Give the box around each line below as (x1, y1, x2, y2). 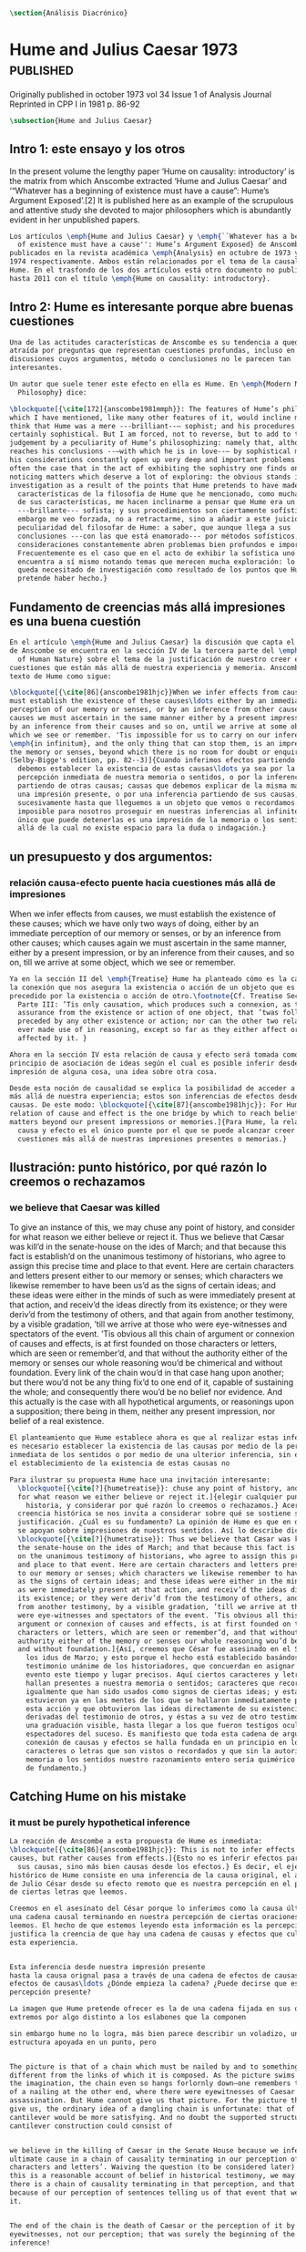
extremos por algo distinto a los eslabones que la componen (9, 2013, 247, 2022)
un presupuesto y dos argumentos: (9, 849, 213, 864)
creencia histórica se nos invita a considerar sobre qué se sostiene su (17, 1509, 303, 1518)
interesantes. (9, 363, 64, 373)
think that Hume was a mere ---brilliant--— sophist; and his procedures (9, 421, 296, 430)
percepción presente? (9, 1988, 92, 1997)
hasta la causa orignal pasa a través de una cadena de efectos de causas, (9, 1970, 303, 1980)
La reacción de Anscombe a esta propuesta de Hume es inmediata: (9, 1837, 262, 1846)
